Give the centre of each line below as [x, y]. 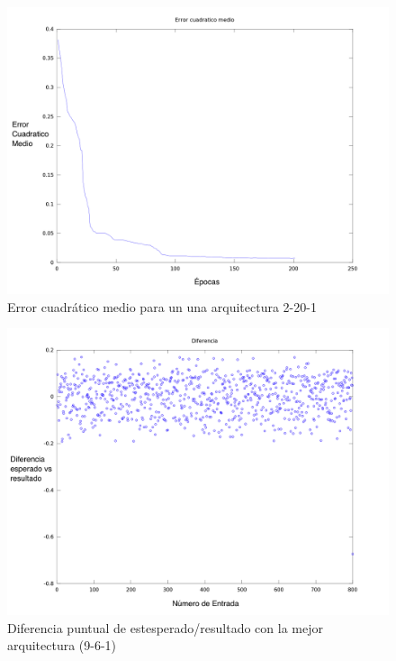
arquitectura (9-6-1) [62, 645]
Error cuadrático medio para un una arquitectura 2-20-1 [162, 306]
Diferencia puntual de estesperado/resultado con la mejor [165, 627]
